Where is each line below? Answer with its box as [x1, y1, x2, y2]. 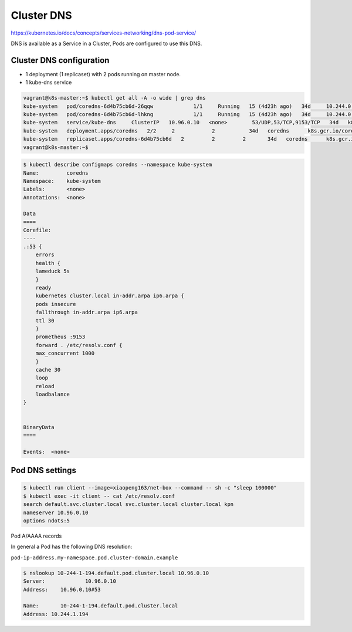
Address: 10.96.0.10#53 [23, 586, 101, 593]
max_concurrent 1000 [35, 350, 95, 357]
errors [35, 252, 55, 258]
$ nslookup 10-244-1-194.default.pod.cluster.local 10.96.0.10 [23, 569, 209, 576]
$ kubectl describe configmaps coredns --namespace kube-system [23, 161, 212, 168]
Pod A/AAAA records [11, 532, 62, 539]
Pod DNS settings [11, 465, 76, 475]
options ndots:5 [23, 517, 70, 524]
